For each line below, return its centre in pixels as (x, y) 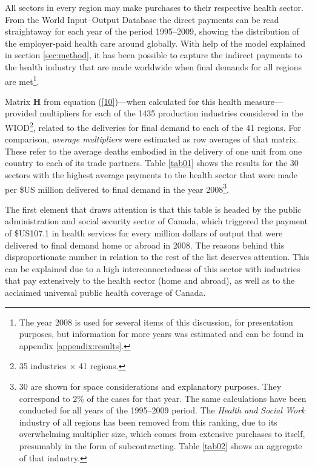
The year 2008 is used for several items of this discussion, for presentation (156, 322)
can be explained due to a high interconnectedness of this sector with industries (153, 268)
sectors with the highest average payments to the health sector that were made (151, 175)
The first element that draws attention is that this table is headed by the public (153, 209)
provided (21, 113)
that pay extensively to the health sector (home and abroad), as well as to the (150, 280)
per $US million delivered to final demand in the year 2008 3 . (117, 188)
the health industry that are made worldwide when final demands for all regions (154, 66)
